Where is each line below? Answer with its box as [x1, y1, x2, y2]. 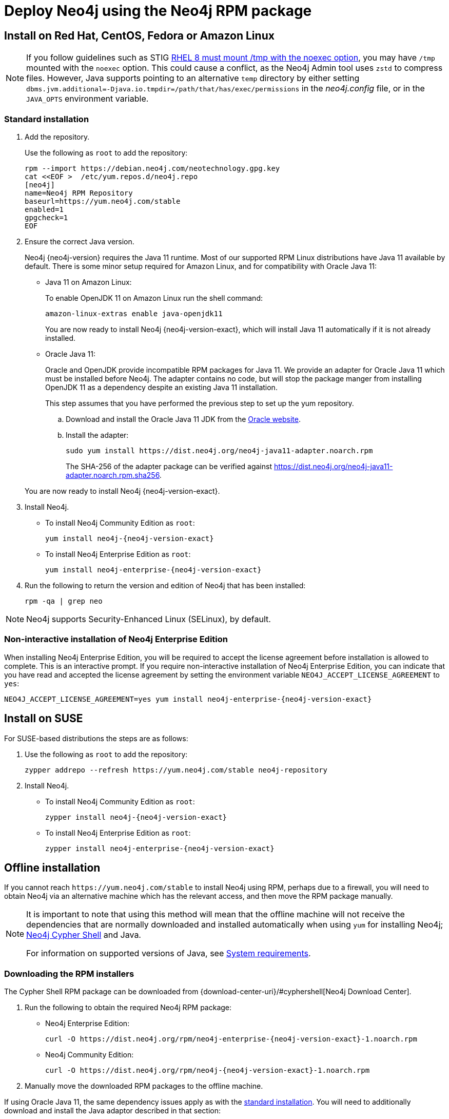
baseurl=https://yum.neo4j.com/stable [25, 197, 181, 205]
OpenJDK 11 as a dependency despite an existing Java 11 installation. [45, 382, 278, 392]
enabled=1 [25, 205, 64, 214]
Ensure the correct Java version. [25, 237, 134, 246]
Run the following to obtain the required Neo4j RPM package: [25, 1003, 232, 1012]
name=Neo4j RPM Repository [25, 188, 133, 197]
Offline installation [4, 861, 101, 874]
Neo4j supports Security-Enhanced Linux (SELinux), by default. [26, 613, 271, 624]
